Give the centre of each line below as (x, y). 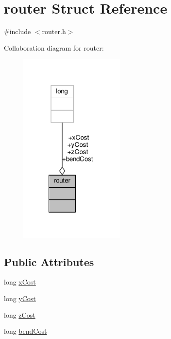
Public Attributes (49, 261)
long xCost (20, 282)
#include (17, 31)
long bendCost (26, 331)
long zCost (20, 314)
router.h (54, 31)
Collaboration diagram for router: (54, 47)
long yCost (20, 298)
